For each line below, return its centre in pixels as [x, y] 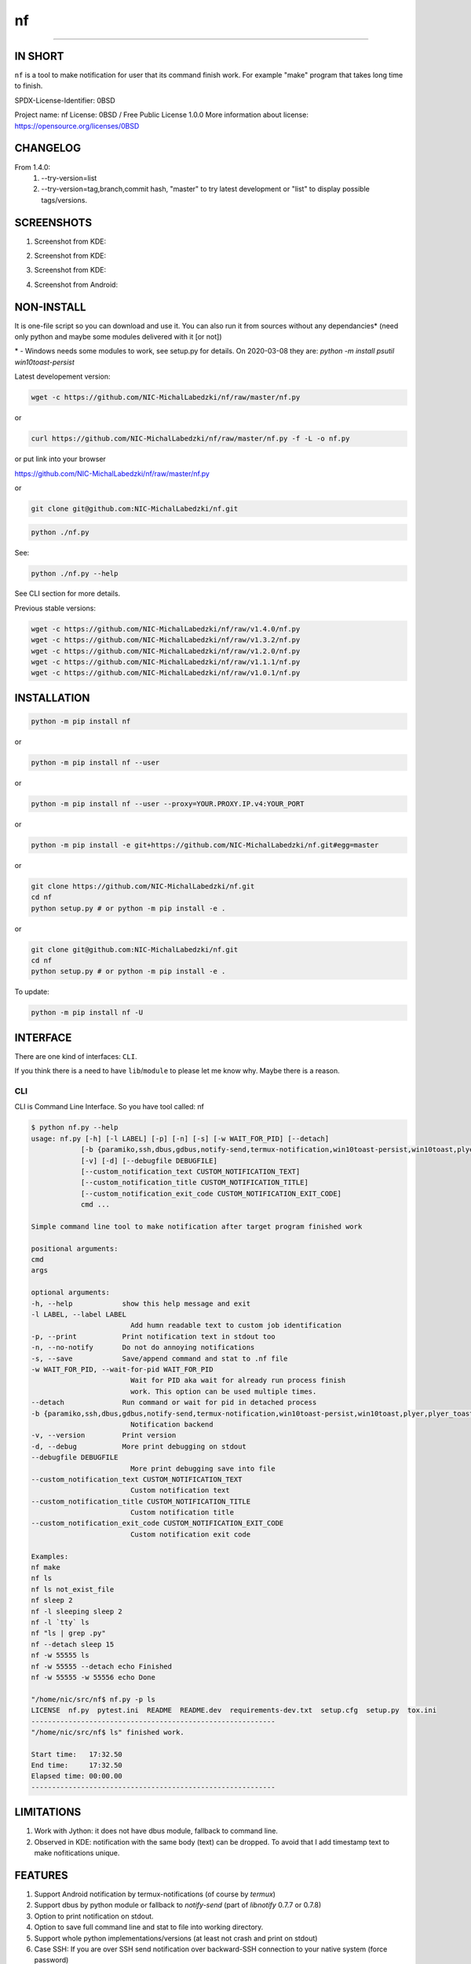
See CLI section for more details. [68, 594]
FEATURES [41, 1875]
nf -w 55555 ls [60, 1655]
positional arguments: [75, 1248]
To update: [32, 992]
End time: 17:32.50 [77, 1765]
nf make [46, 1568]
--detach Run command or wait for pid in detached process [174, 1403]
